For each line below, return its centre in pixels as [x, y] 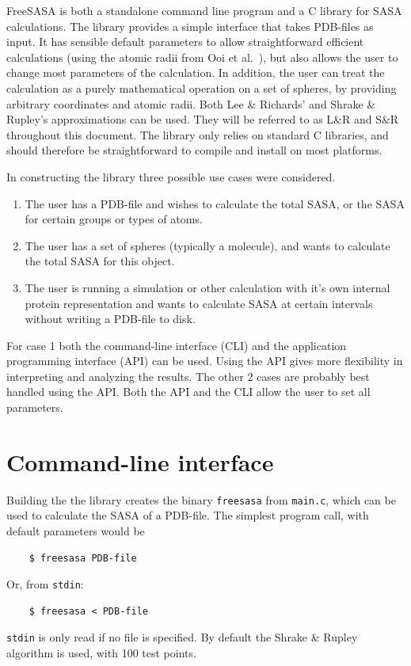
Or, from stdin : [45, 584]
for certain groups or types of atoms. [114, 219]
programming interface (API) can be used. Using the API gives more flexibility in [205, 361]
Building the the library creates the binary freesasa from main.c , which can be [201, 499]
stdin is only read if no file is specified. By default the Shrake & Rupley [182, 637]
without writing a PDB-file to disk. [110, 319]
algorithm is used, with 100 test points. [101, 653]
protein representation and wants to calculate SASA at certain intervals [199, 303]
